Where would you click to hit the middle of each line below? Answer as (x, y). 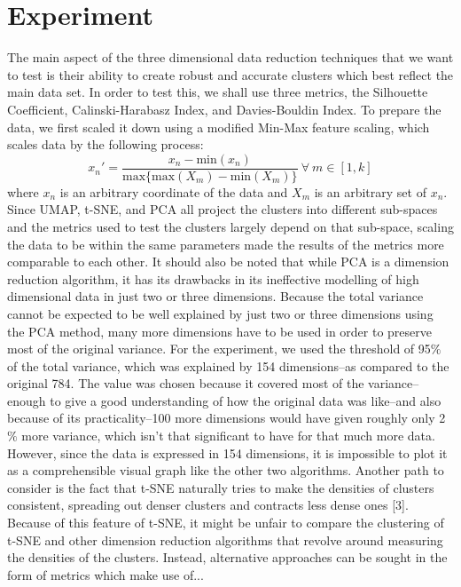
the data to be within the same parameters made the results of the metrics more (226, 244)
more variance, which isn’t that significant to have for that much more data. (228, 436)
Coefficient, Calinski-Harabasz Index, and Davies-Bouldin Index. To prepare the (224, 109)
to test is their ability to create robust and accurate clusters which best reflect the (230, 74)
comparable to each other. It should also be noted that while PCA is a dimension (228, 262)
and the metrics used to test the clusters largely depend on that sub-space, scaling (230, 226)
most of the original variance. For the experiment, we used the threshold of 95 (219, 349)
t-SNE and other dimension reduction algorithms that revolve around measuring (225, 539)
